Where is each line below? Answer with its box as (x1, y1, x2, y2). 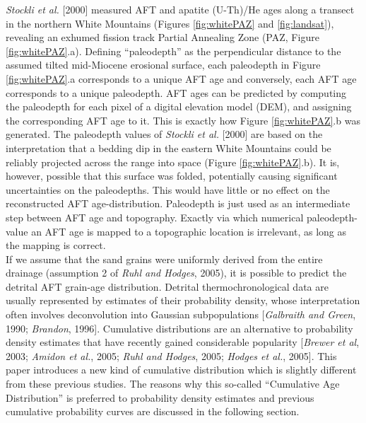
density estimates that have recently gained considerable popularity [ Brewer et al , (6, 335, 360, 349)
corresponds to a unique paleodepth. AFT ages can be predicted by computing (6, 85, 347, 100)
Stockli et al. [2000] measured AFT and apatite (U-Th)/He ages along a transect (6, 2, 355, 16)
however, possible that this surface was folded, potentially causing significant (6, 168, 338, 183)
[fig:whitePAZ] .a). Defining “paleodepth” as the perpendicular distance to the (6, 43, 341, 58)
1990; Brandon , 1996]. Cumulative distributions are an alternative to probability (6, 320, 353, 335)
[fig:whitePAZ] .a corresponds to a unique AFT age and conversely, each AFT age (6, 71, 357, 86)
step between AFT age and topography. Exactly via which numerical (6, 209, 304, 224)
